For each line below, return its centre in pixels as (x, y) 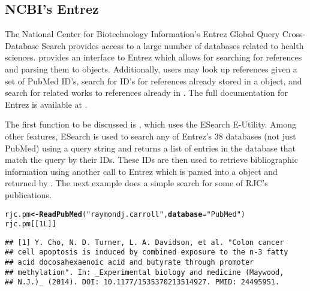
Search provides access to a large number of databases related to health (173, 45)
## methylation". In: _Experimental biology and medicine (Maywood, (145, 272)
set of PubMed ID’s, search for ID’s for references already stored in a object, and (154, 81)
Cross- (294, 34)
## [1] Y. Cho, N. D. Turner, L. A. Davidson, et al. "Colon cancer (145, 242)
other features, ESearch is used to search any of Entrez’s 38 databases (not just (151, 136)
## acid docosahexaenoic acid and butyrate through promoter (130, 263)
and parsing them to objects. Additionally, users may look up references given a (151, 69)
